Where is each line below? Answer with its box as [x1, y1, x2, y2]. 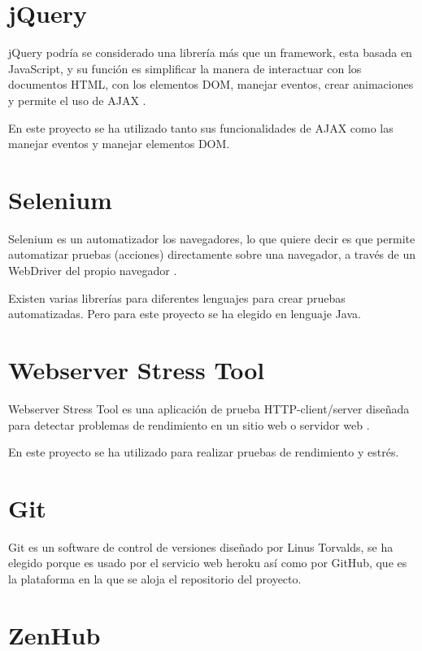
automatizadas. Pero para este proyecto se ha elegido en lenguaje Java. [8, 305, 361, 322]
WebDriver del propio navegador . [8, 262, 177, 278]
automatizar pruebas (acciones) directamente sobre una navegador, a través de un [8, 246, 416, 263]
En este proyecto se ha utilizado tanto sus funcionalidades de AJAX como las [8, 119, 394, 136]
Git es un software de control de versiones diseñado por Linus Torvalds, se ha [8, 538, 394, 555]
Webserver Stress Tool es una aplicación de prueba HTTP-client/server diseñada [8, 400, 410, 417]
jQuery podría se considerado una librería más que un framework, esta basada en [8, 44, 412, 61]
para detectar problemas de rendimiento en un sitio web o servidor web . [8, 416, 370, 433]
